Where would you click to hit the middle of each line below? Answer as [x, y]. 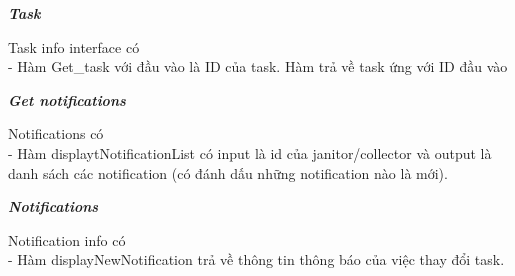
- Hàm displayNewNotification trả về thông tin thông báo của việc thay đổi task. [256, 259]
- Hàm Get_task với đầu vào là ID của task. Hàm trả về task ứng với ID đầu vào [258, 66]
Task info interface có [74, 46]
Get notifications [67, 99]
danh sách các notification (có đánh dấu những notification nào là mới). [228, 172]
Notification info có [67, 239]
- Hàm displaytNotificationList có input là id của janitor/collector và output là [250, 152]
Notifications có [56, 133]
